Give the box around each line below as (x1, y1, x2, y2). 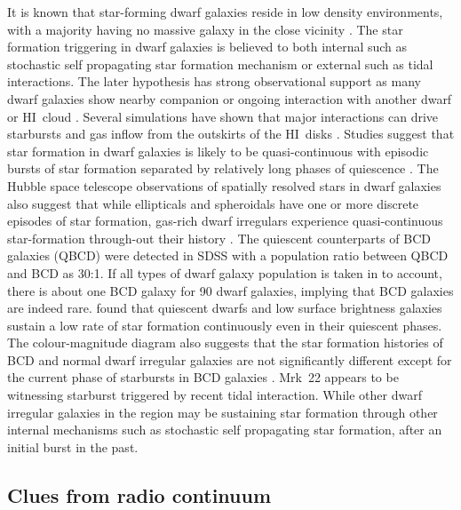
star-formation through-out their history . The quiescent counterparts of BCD (7, 228, 431, 247)
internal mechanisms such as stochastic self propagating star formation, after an (7, 420, 442, 439)
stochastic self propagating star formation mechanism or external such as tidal (7, 54, 433, 73)
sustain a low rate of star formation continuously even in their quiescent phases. (7, 315, 442, 334)
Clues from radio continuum (7, 481, 272, 508)
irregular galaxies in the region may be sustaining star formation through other (7, 402, 438, 421)
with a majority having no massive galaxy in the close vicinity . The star (7, 20, 403, 38)
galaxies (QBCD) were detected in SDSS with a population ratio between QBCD (7, 246, 449, 265)
